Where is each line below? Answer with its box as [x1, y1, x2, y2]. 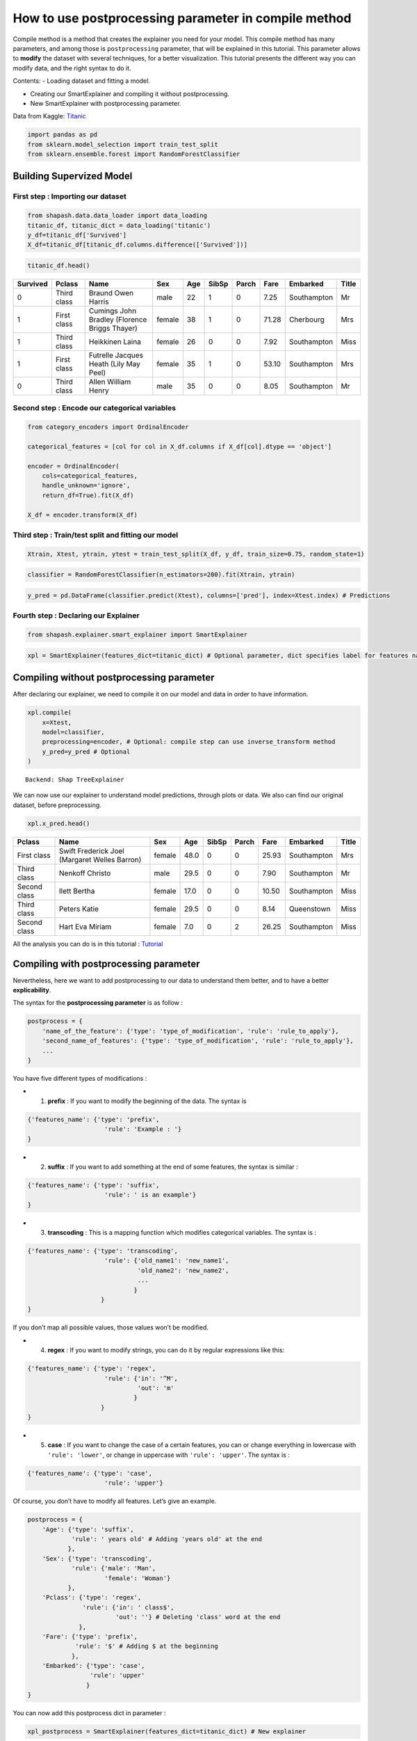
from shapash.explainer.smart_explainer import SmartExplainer [27, 631, 248, 639]
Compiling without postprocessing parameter [13, 672, 215, 684]
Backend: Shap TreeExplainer [25, 776, 124, 783]
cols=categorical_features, [42, 472, 138, 480]
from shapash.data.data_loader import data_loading [27, 212, 208, 219]
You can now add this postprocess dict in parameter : [13, 1709, 166, 1717]
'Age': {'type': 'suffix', [42, 1525, 135, 1533]
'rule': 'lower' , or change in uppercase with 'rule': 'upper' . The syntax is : [47, 1451, 290, 1459]
